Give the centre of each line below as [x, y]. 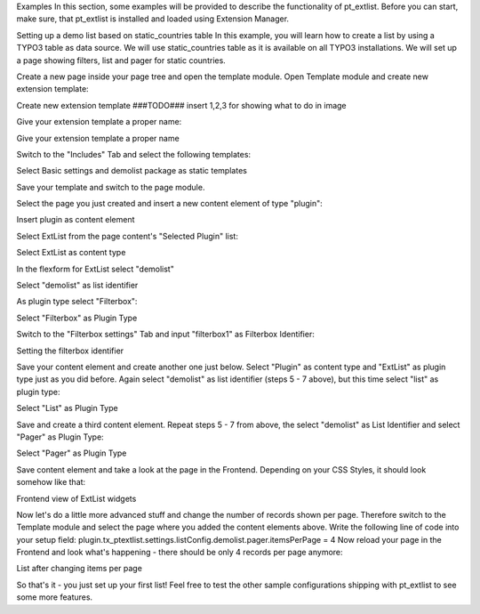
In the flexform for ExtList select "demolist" [96, 269]
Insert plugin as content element [76, 220]
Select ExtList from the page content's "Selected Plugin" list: [128, 236]
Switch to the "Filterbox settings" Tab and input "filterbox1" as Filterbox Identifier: [165, 335]
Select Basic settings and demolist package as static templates [132, 171]
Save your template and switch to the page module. [111, 187]
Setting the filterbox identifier [70, 351]
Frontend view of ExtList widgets [76, 498]
